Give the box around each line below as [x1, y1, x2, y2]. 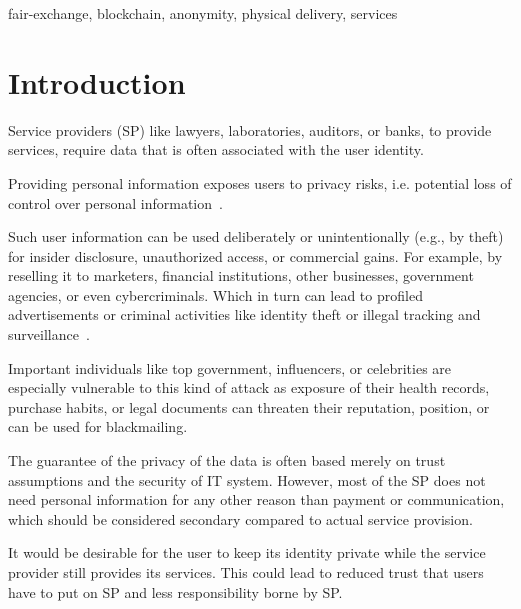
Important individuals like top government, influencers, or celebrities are [8, 357, 452, 378]
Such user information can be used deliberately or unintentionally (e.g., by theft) [8, 226, 504, 247]
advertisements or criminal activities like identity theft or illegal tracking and [8, 304, 481, 325]
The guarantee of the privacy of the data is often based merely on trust [8, 450, 446, 471]
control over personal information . [8, 192, 223, 213]
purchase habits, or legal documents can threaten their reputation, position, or [8, 396, 490, 417]
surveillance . [8, 324, 90, 345]
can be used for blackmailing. [8, 416, 188, 437]
